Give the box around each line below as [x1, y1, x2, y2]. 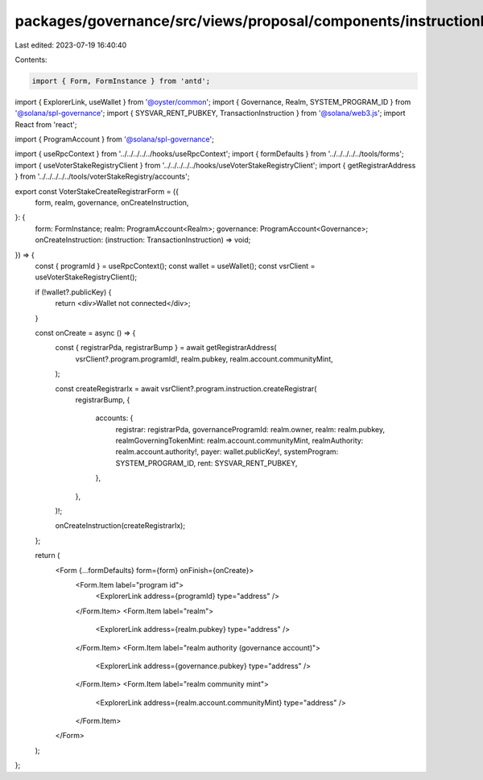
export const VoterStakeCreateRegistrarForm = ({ [14, 186, 179, 196]
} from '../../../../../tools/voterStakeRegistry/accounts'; [14, 171, 190, 181]
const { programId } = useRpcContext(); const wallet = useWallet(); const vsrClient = [35, 261, 316, 270]
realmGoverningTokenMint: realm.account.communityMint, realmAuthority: [115, 435, 364, 446]
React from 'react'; [14, 119, 77, 129]
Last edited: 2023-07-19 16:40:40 [14, 40, 127, 50]
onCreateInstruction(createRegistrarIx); [55, 521, 185, 530]
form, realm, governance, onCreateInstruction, [35, 198, 189, 208]
